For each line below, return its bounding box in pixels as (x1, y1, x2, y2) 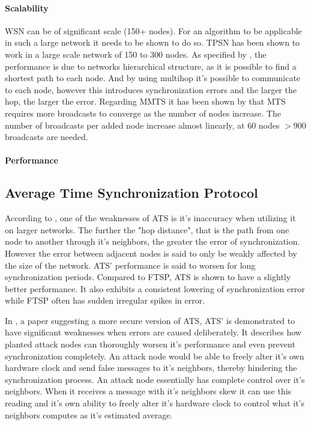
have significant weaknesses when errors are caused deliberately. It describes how (5, 326, 301, 338)
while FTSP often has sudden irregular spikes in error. (5, 294, 205, 307)
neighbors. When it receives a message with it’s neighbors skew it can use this (5, 385, 292, 397)
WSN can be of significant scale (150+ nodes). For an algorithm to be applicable (5, 24, 302, 37)
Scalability (5, 1, 49, 14)
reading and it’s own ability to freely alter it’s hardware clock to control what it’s (5, 397, 305, 409)
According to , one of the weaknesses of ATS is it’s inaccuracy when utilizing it (5, 212, 296, 224)
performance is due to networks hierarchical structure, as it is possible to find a (5, 60, 297, 72)
